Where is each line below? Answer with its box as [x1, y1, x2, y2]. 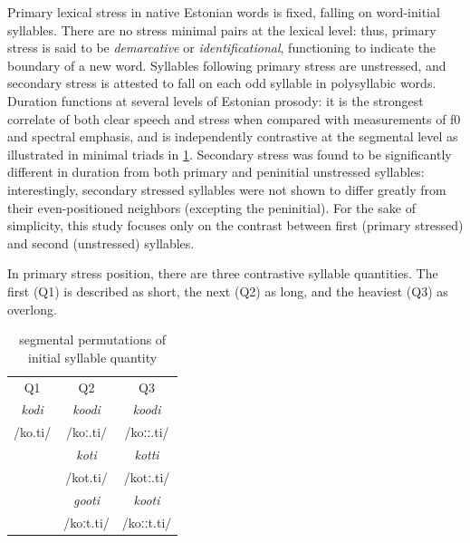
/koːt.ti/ [63, 512, 110, 531]
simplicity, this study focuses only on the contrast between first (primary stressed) [7, 216, 464, 235]
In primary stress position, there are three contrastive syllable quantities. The [7, 264, 438, 283]
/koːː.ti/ [124, 422, 169, 441]
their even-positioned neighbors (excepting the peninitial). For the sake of [7, 198, 416, 217]
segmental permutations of [19, 330, 167, 349]
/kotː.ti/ [123, 467, 170, 486]
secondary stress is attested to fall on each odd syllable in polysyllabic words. [7, 73, 436, 92]
